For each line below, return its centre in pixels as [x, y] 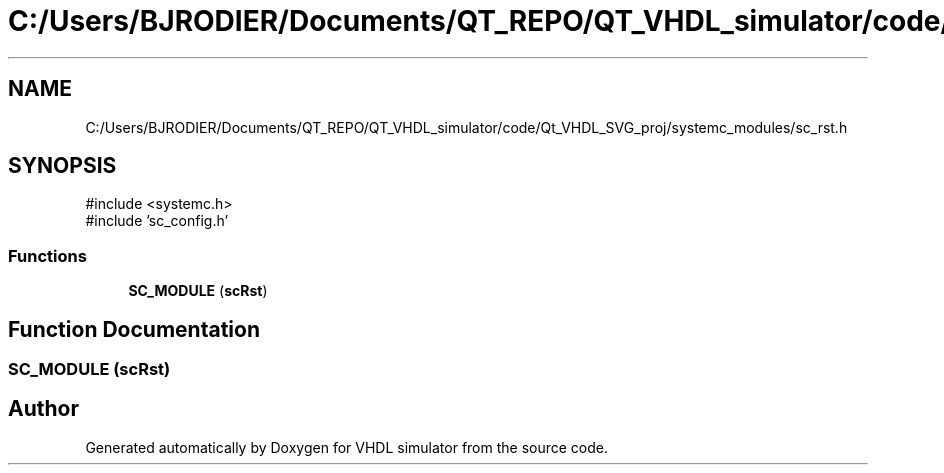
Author [43, 409]
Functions [47, 255]
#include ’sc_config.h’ [157, 221]
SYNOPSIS [62, 166]
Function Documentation [134, 329]
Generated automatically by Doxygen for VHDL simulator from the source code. [347, 447]
